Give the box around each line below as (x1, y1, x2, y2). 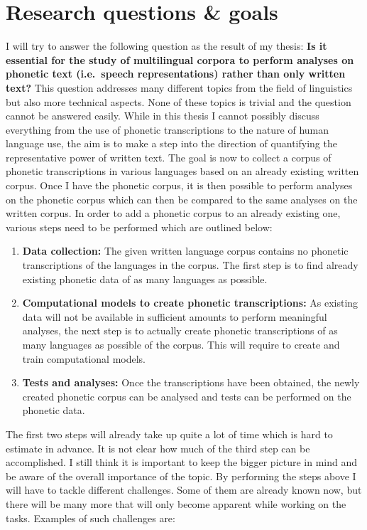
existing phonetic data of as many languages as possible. (22, 271, 268, 286)
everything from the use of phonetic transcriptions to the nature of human (6, 122, 329, 137)
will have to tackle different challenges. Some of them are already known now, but (6, 482, 362, 497)
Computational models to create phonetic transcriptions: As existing (22, 295, 358, 310)
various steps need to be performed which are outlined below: (6, 219, 273, 234)
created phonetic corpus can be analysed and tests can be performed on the (22, 388, 351, 403)
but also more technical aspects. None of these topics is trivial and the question (6, 94, 351, 109)
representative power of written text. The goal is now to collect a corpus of (6, 149, 332, 164)
